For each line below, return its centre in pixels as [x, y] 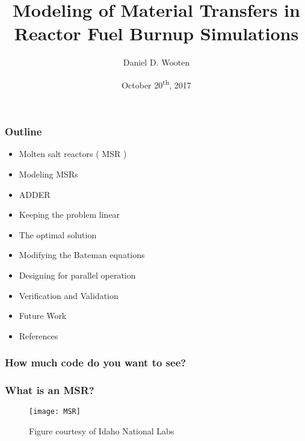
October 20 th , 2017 [156, 84]
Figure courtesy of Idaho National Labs [102, 431]
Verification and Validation [69, 295]
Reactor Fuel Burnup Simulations [156, 33]
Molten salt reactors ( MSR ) [73, 154]
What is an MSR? [50, 390]
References [39, 335]
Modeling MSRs [48, 174]
